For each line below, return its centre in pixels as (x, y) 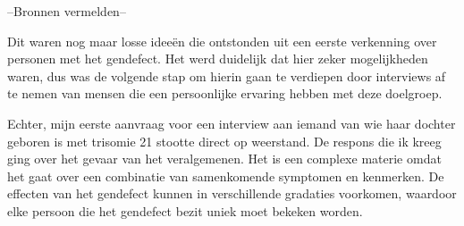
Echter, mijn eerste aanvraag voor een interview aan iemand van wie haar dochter (232, 123)
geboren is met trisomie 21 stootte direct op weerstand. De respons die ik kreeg (224, 141)
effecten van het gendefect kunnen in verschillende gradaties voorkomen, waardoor (232, 193)
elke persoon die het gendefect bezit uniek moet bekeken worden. (185, 210)
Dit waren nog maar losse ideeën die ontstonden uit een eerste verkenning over (222, 41)
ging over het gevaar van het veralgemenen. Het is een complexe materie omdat (224, 159)
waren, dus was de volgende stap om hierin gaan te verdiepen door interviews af (227, 75)
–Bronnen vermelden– (67, 11)
